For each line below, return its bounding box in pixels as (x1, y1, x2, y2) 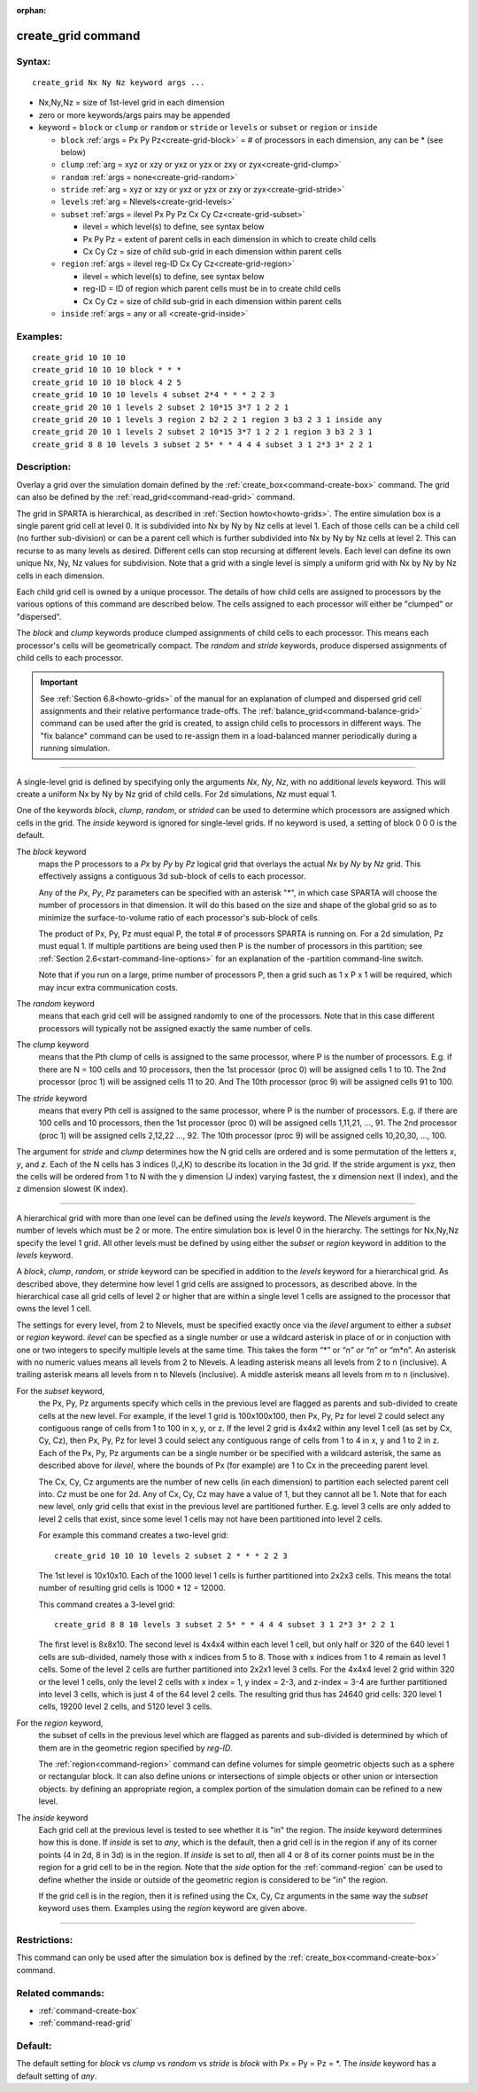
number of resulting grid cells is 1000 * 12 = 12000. (38, 1583, 226, 1594)
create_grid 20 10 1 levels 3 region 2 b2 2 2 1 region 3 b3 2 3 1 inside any (32, 414, 382, 425)
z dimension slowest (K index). (16, 1184, 128, 1195)
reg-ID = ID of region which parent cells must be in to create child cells (82, 284, 341, 294)
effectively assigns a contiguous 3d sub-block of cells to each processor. (38, 871, 306, 881)
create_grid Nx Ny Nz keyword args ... (32, 77, 205, 88)
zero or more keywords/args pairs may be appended (38, 109, 230, 120)
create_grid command (16, 27, 141, 43)
